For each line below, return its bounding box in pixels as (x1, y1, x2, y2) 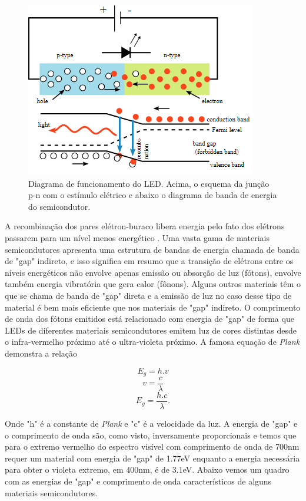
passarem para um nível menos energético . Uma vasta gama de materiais (5, 231, 270, 243)
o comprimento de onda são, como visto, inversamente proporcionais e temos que (5, 429, 297, 441)
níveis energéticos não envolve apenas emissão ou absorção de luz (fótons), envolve (5, 266, 301, 278)
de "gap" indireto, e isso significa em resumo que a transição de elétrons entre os (5, 255, 294, 267)
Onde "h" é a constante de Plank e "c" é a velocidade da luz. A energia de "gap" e (5, 417, 298, 430)
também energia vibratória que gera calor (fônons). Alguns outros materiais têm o (5, 278, 301, 290)
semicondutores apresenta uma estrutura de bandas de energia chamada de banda (5, 243, 300, 255)
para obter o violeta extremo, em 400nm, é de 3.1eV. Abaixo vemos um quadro (5, 463, 290, 476)
